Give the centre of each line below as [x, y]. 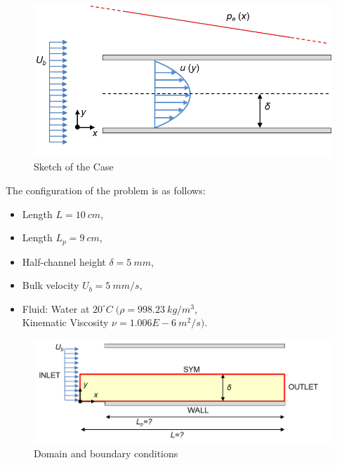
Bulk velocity [51, 285]
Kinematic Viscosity [65, 322]
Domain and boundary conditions [106, 453]
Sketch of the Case [74, 167]
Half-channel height [64, 261]
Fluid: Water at [56, 308]
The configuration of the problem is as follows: [106, 190]
